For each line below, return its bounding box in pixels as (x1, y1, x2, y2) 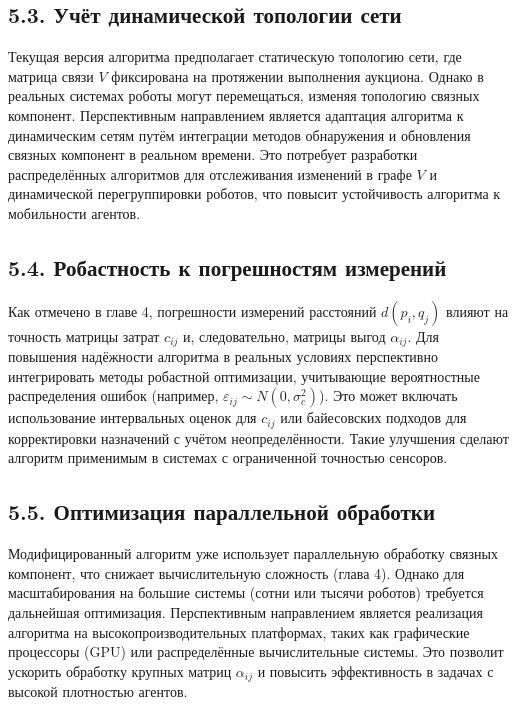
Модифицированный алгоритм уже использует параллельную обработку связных (8, 543, 498, 564)
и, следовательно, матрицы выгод (183, 325, 386, 346)
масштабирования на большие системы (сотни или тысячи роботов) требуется (8, 582, 484, 603)
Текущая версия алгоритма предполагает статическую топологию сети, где (8, 46, 462, 67)
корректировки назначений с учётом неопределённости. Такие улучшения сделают (8, 427, 509, 448)
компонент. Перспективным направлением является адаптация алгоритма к (8, 104, 464, 125)
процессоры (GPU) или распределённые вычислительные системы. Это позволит (8, 641, 504, 662)
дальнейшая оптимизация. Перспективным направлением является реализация (8, 602, 483, 623)
